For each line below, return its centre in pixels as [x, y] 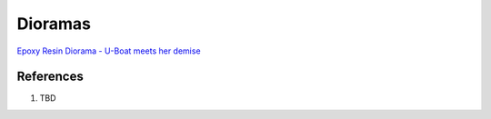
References [50, 77]
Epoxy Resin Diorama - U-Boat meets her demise [109, 51]
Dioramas [54, 24]
